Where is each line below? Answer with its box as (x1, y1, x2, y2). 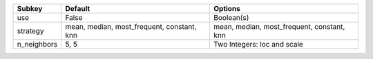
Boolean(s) (213, 13, 249, 22)
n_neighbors (17, 40, 58, 49)
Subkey (17, 4, 43, 13)
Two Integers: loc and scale (213, 40, 303, 49)
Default (65, 4, 90, 13)
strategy (17, 26, 44, 36)
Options (213, 4, 241, 13)
